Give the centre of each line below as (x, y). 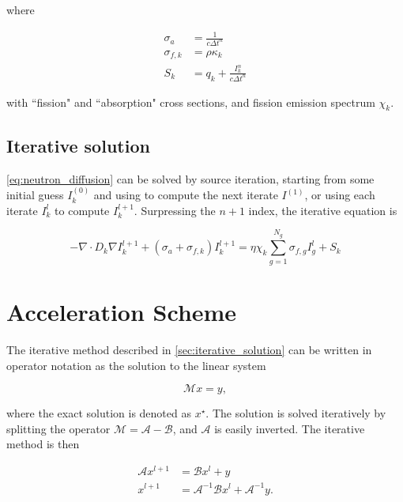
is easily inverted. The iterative (290, 428)
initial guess (35, 195)
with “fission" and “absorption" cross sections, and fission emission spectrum (191, 102)
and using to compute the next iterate (186, 195)
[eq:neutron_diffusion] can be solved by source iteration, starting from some (190, 178)
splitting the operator (58, 428)
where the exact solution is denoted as (99, 413)
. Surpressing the (175, 210)
